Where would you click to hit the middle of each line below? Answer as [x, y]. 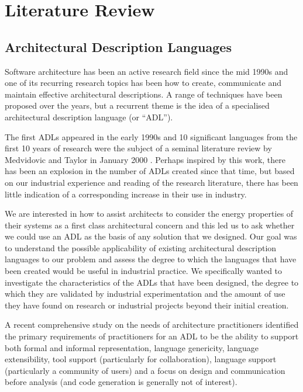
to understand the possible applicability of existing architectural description [141, 247]
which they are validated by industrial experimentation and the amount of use [145, 294]
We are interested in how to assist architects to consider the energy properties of [149, 214]
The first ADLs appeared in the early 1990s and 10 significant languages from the [151, 136]
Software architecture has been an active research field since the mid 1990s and [147, 71]
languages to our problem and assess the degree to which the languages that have [151, 259]
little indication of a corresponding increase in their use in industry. [126, 194]
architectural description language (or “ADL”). [89, 117]
